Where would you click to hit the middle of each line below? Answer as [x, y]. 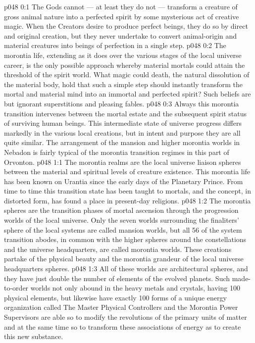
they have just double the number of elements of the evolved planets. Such [117, 278]
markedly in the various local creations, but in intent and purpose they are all [122, 132]
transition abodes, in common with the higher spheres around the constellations [125, 239]
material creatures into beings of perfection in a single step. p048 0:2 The [115, 45]
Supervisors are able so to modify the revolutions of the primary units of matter [126, 317]
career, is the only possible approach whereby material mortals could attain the [125, 65]
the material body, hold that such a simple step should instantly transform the [124, 84]
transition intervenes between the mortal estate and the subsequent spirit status [125, 113]
